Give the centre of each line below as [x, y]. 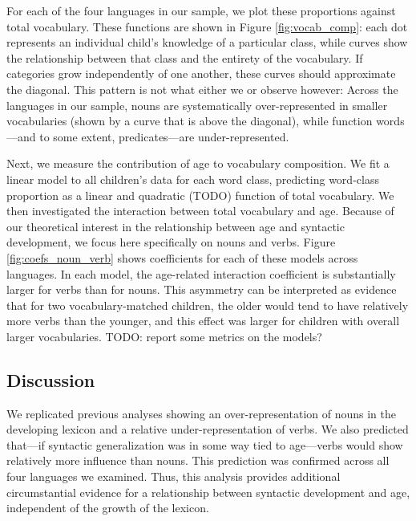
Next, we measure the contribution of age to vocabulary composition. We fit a [198, 163]
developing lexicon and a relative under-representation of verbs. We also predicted [208, 429]
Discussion [51, 379]
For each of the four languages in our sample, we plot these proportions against [201, 10]
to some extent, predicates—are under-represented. [164, 136]
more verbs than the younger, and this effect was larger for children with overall [203, 321]
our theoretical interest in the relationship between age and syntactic [176, 226]
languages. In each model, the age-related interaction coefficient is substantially [201, 273]
